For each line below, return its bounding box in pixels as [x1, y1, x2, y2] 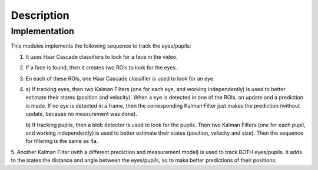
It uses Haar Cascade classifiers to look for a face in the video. [25, 53, 178, 60]
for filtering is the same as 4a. [25, 138, 98, 145]
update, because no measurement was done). [25, 111, 138, 118]
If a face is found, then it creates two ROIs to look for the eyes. [25, 64, 177, 71]
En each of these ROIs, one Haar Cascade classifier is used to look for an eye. [25, 75, 215, 82]
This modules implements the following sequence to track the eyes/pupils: [11, 42, 191, 49]
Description [11, 9, 70, 22]
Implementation [11, 26, 75, 36]
